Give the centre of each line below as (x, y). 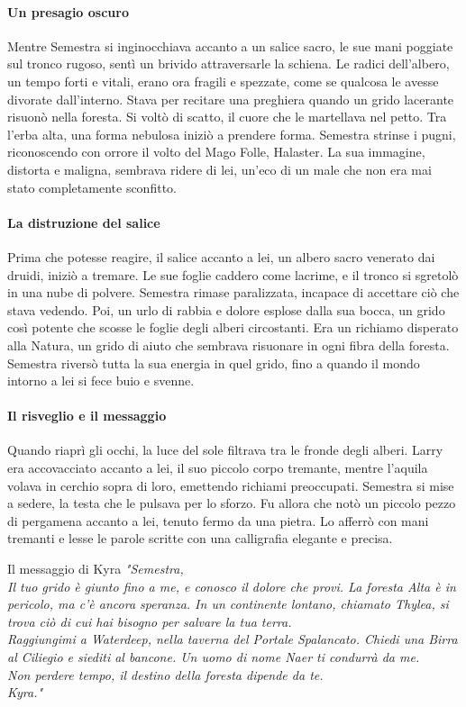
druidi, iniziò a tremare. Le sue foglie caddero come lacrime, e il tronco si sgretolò (233, 274)
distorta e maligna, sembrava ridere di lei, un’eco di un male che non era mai (219, 169)
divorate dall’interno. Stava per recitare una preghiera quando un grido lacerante (231, 99)
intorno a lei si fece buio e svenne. (101, 381)
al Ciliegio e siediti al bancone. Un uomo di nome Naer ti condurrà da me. (214, 657)
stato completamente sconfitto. (92, 187)
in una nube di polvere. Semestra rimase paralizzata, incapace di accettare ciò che (233, 292)
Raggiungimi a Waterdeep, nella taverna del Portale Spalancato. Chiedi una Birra (233, 639)
